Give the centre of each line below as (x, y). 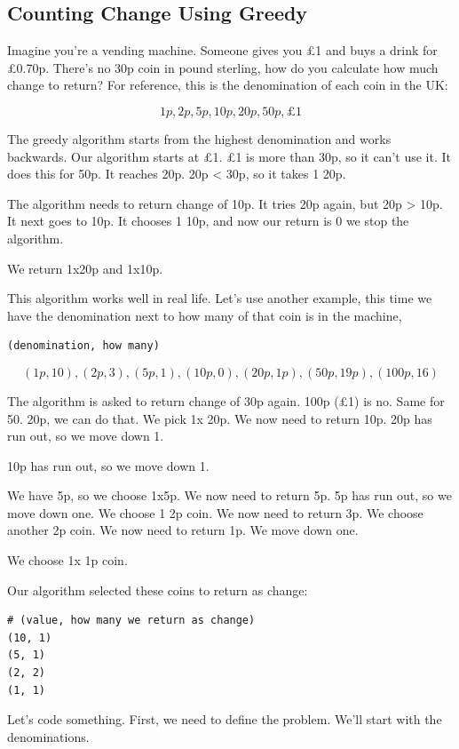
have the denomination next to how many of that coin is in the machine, (205, 315)
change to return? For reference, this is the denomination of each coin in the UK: (228, 85)
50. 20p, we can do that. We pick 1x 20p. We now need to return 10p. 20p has (220, 418)
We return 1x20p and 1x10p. (85, 268)
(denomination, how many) (83, 346)
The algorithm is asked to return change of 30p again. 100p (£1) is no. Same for (226, 400)
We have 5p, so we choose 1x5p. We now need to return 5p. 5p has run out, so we (229, 495)
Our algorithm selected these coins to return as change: (158, 590)
